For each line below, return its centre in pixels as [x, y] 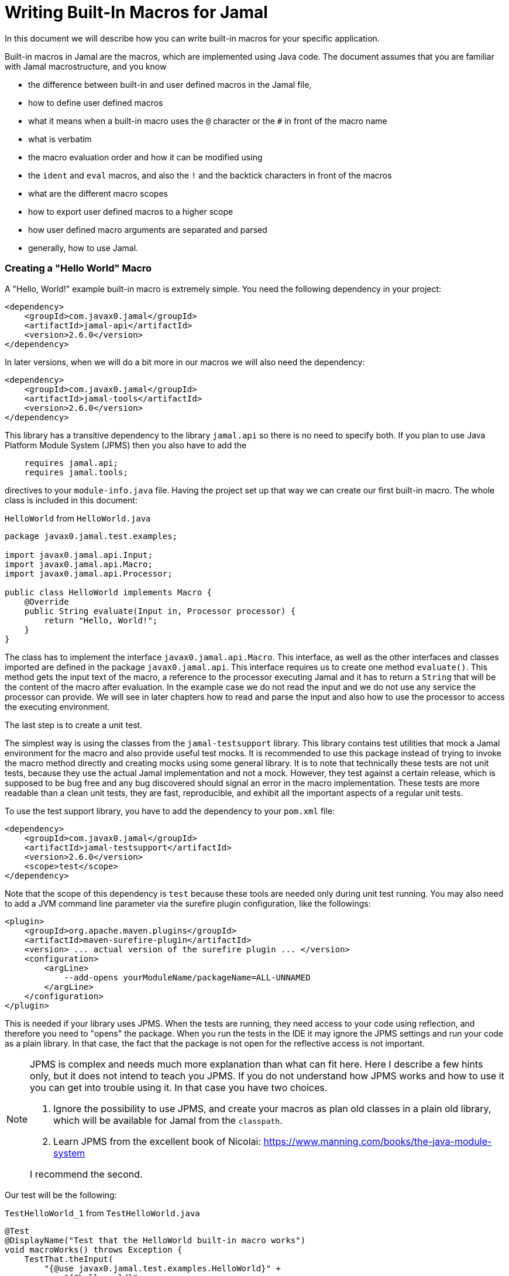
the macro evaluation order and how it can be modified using [145, 157]
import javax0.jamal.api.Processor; [89, 573]
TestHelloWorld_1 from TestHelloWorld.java [102, 1213]
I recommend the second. [86, 1174]
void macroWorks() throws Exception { [94, 1249]
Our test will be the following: [61, 1195]
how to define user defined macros [96, 102]
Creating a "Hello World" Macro [78, 268]
